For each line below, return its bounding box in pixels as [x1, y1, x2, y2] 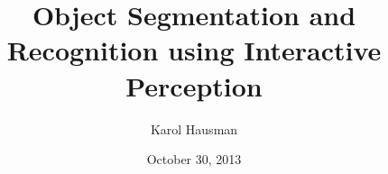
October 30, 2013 [146, 150, 242, 169]
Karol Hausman [150, 119, 238, 138]
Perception [125, 67, 263, 104]
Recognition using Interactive [6, 32, 382, 69]
